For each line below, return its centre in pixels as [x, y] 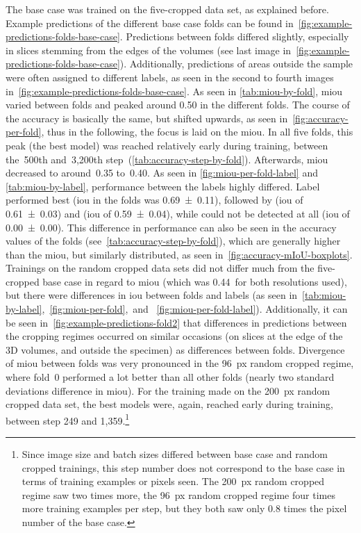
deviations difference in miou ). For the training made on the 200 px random [168, 390]
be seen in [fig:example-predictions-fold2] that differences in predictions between [176, 322]
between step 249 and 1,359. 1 [68, 419]
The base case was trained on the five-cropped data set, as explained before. [167, 9]
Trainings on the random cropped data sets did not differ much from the [160, 268]
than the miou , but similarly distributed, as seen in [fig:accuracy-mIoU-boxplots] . [179, 254]
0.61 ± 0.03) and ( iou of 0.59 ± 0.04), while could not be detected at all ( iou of [178, 213]
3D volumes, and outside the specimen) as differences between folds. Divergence [175, 349]
